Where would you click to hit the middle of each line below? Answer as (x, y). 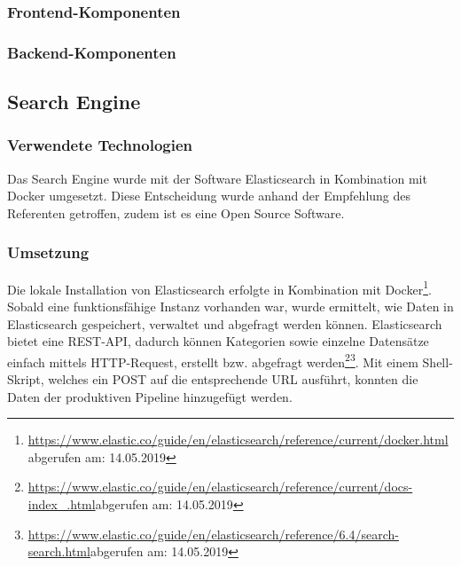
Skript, (26, 378)
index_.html (62, 503)
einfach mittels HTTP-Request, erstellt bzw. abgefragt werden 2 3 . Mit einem (213, 360)
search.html (59, 551)
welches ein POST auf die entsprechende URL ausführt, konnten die (233, 378)
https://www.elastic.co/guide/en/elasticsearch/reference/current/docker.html (238, 440)
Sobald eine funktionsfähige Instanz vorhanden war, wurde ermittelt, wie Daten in (230, 306)
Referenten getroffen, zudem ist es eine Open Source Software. (176, 212)
